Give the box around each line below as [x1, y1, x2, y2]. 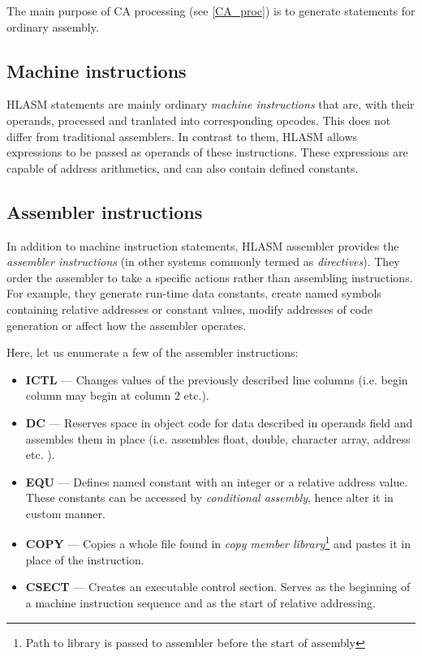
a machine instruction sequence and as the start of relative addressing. [25, 594, 376, 611]
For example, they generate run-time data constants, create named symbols [6, 285, 381, 302]
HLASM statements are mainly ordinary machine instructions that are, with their [6, 96, 415, 113]
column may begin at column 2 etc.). [25, 387, 209, 404]
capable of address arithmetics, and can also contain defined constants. [6, 159, 359, 176]
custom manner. [25, 504, 105, 521]
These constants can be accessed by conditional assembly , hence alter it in [25, 489, 394, 506]
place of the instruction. [25, 551, 144, 568]
